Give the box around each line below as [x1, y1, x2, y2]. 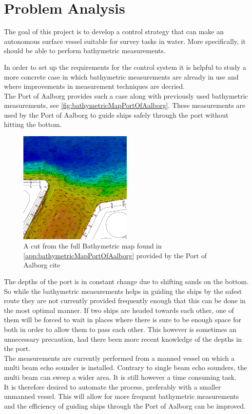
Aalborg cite [23, 260, 60, 270]
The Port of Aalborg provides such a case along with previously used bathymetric [4, 90, 248, 101]
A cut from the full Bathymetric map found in [23, 241, 162, 251]
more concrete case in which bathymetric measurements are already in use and [4, 71, 239, 82]
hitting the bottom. [4, 119, 62, 129]
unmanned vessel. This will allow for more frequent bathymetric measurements [4, 391, 239, 401]
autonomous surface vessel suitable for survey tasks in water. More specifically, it [4, 36, 246, 46]
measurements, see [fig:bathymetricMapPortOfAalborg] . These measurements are [4, 100, 246, 110]
